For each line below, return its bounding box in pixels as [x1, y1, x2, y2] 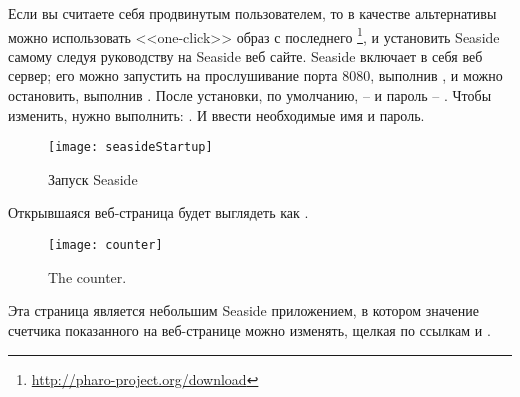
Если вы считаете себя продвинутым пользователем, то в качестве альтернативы [8, 3, 497, 23]
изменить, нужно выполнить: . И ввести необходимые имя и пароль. [8, 104, 425, 125]
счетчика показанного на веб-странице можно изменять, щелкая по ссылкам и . [8, 319, 491, 340]
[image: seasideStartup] [48, 140, 213, 155]
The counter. [48, 266, 127, 287]
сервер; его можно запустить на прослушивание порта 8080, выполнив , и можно [8, 65, 503, 86]
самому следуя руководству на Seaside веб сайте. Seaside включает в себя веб [8, 45, 483, 66]
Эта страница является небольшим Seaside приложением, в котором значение [8, 300, 479, 321]
